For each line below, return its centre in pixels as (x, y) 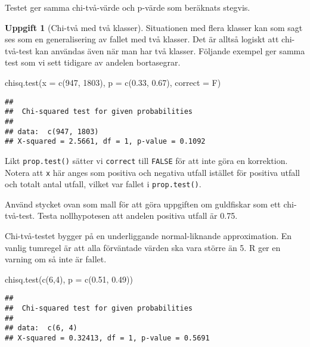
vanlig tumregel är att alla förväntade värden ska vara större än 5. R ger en (143, 247)
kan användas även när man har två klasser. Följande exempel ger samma (170, 50)
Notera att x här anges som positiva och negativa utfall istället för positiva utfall (152, 172)
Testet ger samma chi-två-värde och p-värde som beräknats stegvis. (128, 7)
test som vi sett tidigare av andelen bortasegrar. (93, 62)
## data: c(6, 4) (41, 328)
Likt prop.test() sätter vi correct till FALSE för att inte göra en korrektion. (146, 160)
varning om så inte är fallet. (56, 259)
